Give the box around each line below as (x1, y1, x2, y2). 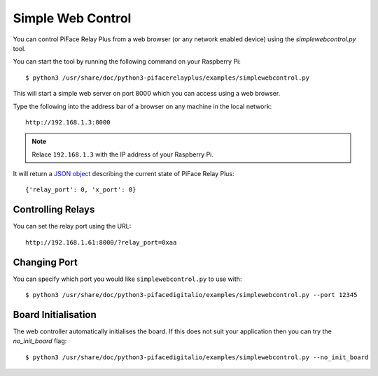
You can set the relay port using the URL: (13, 222, 132, 231)
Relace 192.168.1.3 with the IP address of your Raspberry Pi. (31, 150, 213, 159)
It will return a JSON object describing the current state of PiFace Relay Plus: (13, 170, 234, 178)
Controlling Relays (13, 203, 95, 216)
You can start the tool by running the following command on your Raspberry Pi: (13, 57, 241, 66)
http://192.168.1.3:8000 (25, 118, 111, 126)
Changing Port (13, 256, 78, 268)
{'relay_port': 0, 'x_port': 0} (25, 186, 136, 194)
